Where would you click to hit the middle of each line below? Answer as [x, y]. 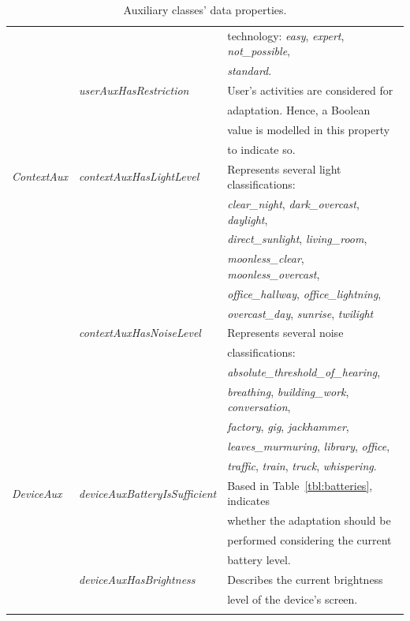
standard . [250, 71]
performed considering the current [309, 540]
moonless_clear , [266, 258]
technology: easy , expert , [286, 35]
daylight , [248, 219]
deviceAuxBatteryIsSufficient [147, 493]
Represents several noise [285, 333]
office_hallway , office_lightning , [304, 293]
